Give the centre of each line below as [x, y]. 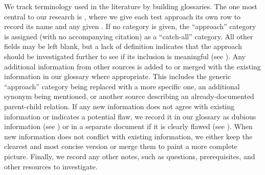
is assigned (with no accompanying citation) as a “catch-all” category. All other [129, 36]
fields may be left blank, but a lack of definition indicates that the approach [123, 46]
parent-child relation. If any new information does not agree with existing [119, 106]
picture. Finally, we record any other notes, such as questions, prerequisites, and [130, 156]
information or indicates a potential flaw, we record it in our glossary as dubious [130, 116]
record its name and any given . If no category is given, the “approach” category [130, 26]
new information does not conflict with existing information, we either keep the [128, 136]
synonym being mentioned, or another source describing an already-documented [129, 96]
